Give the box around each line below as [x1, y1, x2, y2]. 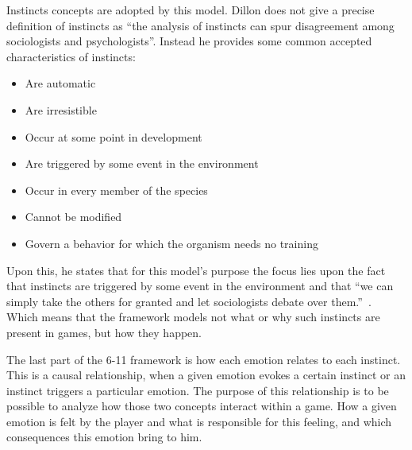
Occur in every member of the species [25, 181, 208, 198]
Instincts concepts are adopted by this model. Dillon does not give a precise [6, 2, 375, 17]
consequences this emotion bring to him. [6, 429, 202, 445]
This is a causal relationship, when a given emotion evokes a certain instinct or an [6, 367, 406, 383]
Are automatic [25, 75, 96, 91]
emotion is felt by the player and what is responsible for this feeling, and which [6, 413, 392, 429]
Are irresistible [25, 101, 97, 118]
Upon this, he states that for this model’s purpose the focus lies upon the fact [6, 262, 386, 278]
